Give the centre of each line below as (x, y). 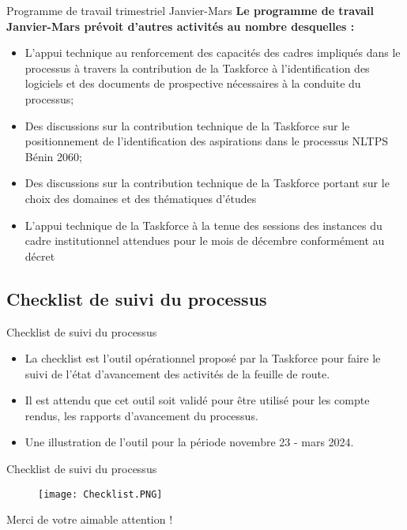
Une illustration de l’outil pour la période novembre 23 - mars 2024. (189, 442)
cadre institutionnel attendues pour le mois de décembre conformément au (205, 241)
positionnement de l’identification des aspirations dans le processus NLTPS (207, 141)
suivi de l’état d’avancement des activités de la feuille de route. (177, 373)
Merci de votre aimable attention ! (90, 519)
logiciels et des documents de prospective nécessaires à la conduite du (193, 83)
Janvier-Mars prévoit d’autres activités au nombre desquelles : (181, 26)
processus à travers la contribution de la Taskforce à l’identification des (197, 68)
